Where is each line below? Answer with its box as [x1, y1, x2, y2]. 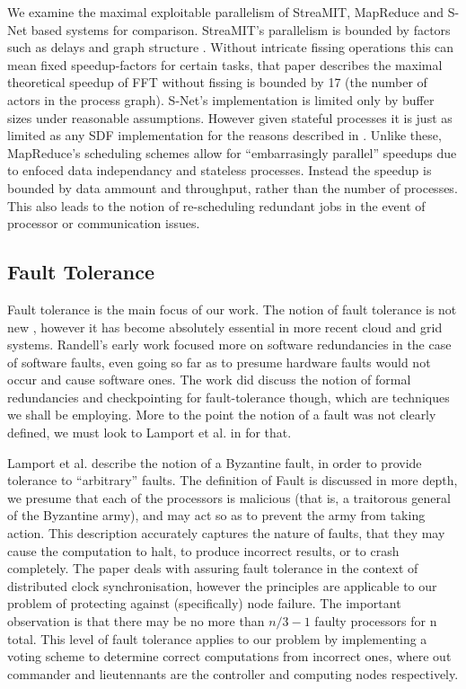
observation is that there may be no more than [7, 612, 265, 631]
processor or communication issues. [7, 214, 200, 233]
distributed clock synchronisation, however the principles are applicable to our [7, 576, 437, 595]
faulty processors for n [314, 612, 437, 631]
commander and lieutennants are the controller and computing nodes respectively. [7, 664, 459, 683]
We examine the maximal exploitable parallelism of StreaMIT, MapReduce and [7, 3, 444, 21]
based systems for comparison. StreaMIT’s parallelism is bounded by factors [31, 20, 451, 39]
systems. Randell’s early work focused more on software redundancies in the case [7, 335, 452, 354]
